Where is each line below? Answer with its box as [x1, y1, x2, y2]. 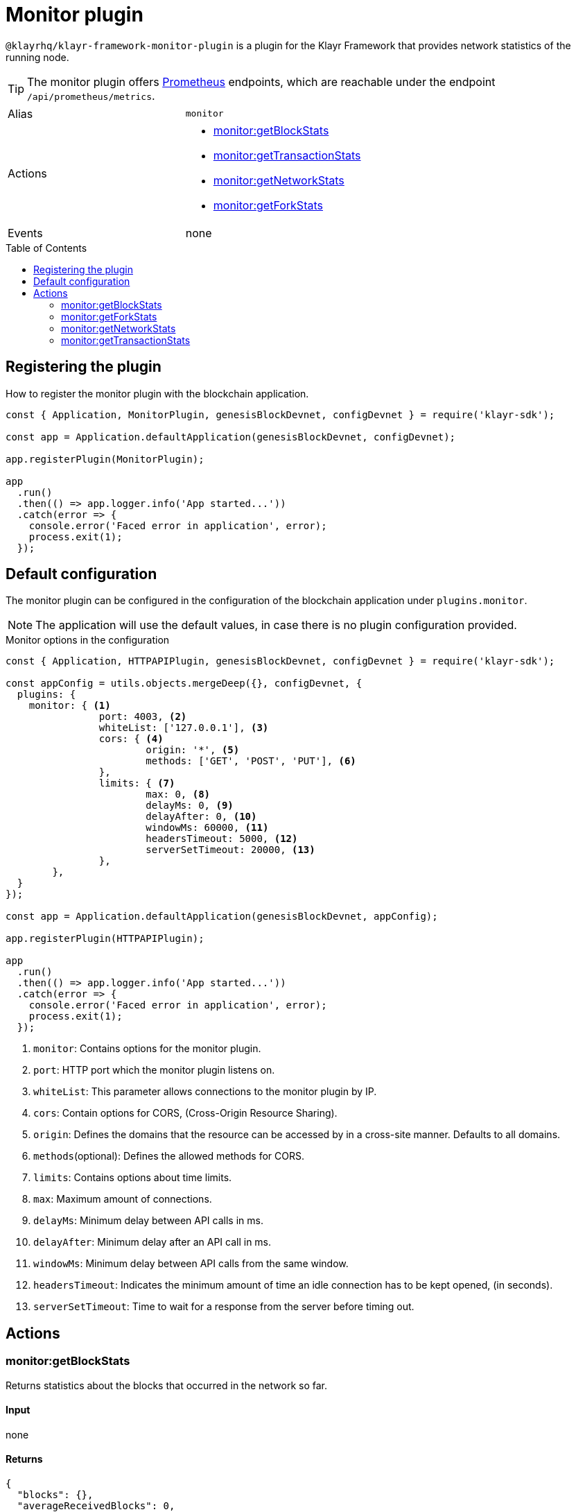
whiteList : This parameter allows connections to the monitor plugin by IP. [33, 1085, 377, 1098]
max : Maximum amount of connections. [33, 1193, 212, 1205]
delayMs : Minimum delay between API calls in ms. [33, 1214, 263, 1227]
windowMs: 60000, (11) [146, 822, 269, 834]
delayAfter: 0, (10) [146, 811, 257, 823]
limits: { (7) [98, 778, 175, 789]
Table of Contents [6, 241, 87, 254]
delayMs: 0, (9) [146, 800, 234, 811]
